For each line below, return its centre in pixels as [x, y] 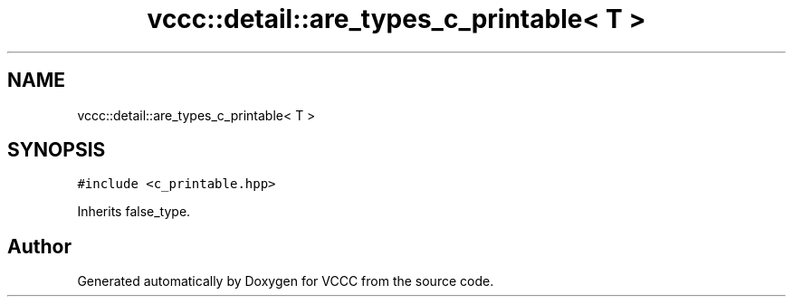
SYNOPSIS [57, 150]
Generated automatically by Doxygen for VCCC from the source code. [286, 281]
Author [39, 246]
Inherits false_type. [134, 212]
